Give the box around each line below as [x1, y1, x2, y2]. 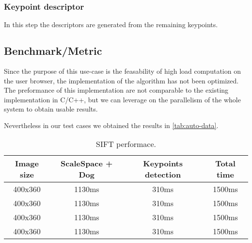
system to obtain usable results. [4, 104, 98, 114]
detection [145, 168, 181, 180]
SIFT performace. [96, 138, 156, 149]
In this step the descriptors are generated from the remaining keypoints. [4, 19, 218, 30]
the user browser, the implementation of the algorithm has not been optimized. [4, 75, 239, 85]
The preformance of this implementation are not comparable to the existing [4, 85, 229, 95]
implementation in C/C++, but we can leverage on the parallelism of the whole [4, 94, 241, 104]
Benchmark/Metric [4, 43, 102, 58]
